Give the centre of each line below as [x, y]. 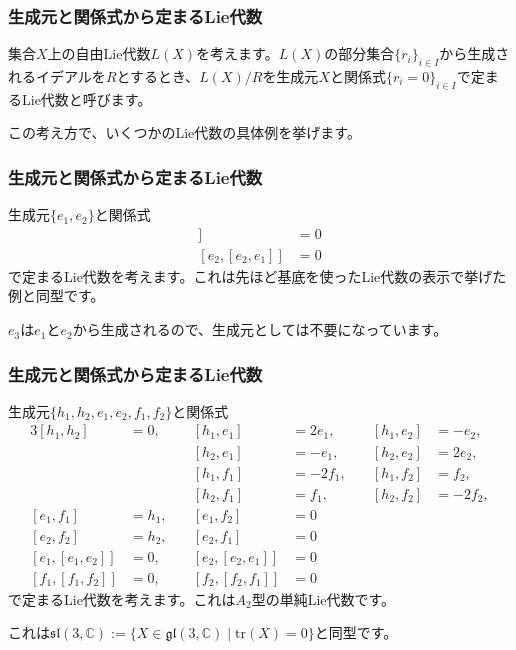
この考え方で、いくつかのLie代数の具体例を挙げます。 [184, 132]
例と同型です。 [56, 295]
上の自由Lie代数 [99, 53]
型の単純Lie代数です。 [323, 598]
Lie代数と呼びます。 [86, 98]
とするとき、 [158, 76]
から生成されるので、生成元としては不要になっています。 [260, 329]
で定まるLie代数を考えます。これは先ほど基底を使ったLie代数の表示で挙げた [257, 275]
